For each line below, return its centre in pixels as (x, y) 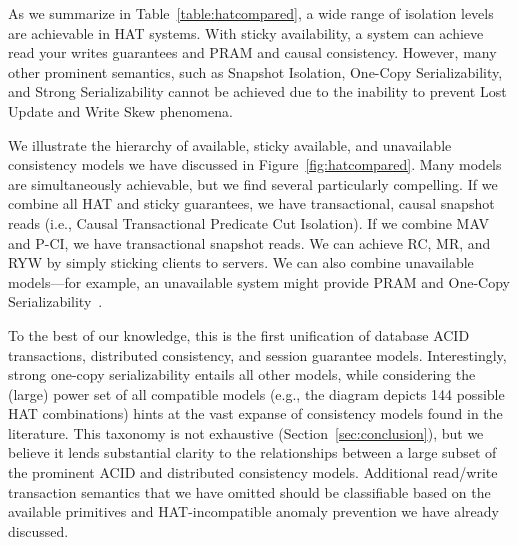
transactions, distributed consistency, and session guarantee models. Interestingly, (257, 354)
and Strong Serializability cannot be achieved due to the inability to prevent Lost (257, 91)
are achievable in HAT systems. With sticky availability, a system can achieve (246, 32)
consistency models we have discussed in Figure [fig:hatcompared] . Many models (255, 164)
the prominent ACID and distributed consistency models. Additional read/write (253, 472)
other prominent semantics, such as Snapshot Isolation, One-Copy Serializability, (255, 71)
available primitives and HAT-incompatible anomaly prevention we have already (253, 511)
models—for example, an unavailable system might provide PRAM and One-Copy (259, 281)
